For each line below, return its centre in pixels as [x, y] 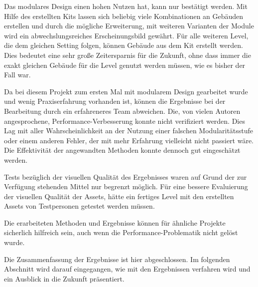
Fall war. [17, 75]
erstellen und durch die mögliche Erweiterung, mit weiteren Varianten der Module [129, 26]
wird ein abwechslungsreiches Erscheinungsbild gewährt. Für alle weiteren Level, [126, 35]
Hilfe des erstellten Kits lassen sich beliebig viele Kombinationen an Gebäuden [124, 16]
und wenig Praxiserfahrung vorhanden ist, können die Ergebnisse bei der [115, 101]
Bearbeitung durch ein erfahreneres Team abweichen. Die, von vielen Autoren [122, 111]
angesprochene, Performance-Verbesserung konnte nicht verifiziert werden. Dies [125, 121]
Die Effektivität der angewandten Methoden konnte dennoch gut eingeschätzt [122, 150]
